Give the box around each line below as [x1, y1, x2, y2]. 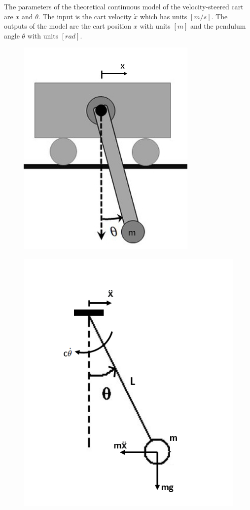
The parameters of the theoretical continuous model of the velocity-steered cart [4, 1, 244, 11]
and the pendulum [190, 21, 246, 31]
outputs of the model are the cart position [4, 21, 132, 31]
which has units [140, 11, 187, 21]
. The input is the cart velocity [38, 11, 132, 21]
